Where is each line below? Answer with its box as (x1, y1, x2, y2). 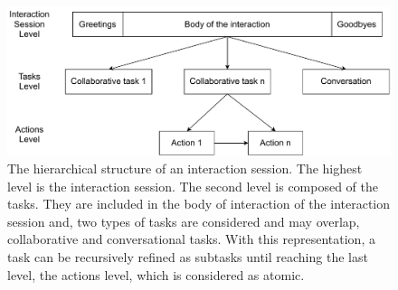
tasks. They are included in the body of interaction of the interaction (7, 194, 391, 213)
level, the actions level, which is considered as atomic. (7, 265, 305, 284)
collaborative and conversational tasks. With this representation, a (7, 229, 375, 248)
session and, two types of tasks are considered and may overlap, (7, 211, 360, 230)
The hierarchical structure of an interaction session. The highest (7, 158, 363, 177)
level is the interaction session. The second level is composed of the (7, 176, 379, 195)
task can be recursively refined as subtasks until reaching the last (7, 247, 368, 266)
